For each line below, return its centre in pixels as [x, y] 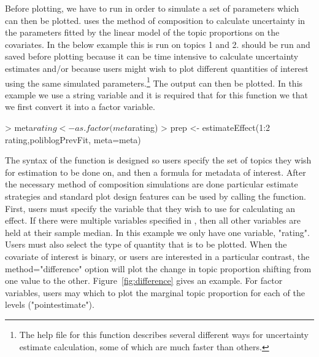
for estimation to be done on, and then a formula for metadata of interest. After [156, 172]
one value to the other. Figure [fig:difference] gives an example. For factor [144, 280]
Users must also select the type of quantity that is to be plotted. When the [146, 244]
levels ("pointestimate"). [50, 304]
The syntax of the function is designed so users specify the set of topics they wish [158, 160]
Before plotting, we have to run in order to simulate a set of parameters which [152, 8]
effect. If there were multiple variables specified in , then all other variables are [153, 220]
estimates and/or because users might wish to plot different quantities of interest [157, 68]
